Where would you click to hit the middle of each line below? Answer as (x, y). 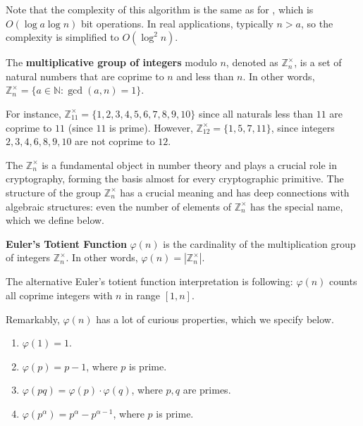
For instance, (33, 113)
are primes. (207, 390)
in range (142, 295)
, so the (317, 23)
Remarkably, (33, 319)
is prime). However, (151, 127)
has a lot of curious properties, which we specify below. (215, 319)
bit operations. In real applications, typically (177, 23)
